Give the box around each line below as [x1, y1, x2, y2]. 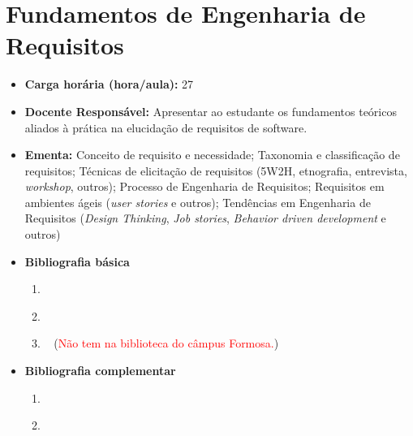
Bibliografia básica [24, 253, 130, 270]
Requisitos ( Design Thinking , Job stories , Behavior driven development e [24, 209, 386, 227]
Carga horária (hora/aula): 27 [24, 76, 194, 93]
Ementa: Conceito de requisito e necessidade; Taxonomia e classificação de [24, 146, 400, 163]
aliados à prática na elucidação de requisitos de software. [24, 119, 308, 136]
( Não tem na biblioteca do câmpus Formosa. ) [54, 335, 279, 352]
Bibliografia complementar [24, 362, 176, 379]
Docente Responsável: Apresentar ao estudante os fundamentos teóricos [24, 102, 397, 119]
